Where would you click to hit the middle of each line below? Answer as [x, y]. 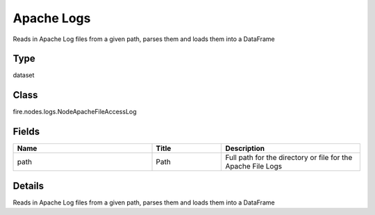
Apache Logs [52, 18]
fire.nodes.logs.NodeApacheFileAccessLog [75, 112]
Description [245, 148]
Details [28, 185]
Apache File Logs [254, 166]
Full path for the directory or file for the [289, 158]
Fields [26, 132]
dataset [24, 75]
